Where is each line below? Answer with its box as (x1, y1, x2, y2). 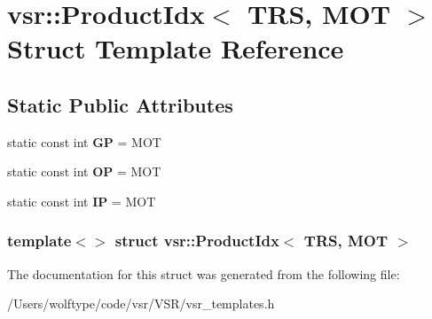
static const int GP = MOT (7, 132, 161, 151)
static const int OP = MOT (7, 162, 161, 181)
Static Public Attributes (7, 90, 233, 118)
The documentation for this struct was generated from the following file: (7, 264, 400, 283)
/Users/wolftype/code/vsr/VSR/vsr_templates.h (7, 294, 275, 313)
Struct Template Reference (7, 30, 344, 66)
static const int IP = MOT (7, 191, 156, 210)
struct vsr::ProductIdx (114, 230, 279, 252)
